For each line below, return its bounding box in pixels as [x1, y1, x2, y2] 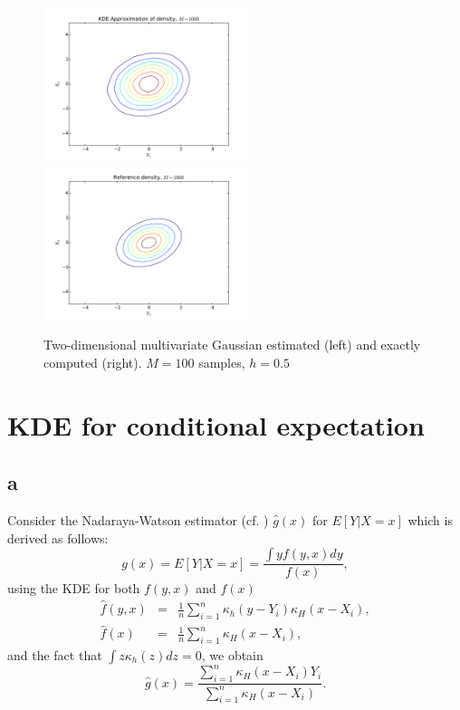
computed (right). [43, 352, 142, 371]
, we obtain [201, 645, 264, 664]
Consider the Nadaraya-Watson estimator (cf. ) [7, 511, 269, 530]
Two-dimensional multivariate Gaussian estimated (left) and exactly [43, 335, 421, 354]
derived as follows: [7, 528, 109, 547]
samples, [198, 352, 245, 371]
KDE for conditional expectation [7, 406, 425, 443]
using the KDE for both [7, 579, 140, 598]
